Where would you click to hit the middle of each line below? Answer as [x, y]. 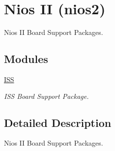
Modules [26, 59]
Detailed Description [58, 122]
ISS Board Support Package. [46, 96]
